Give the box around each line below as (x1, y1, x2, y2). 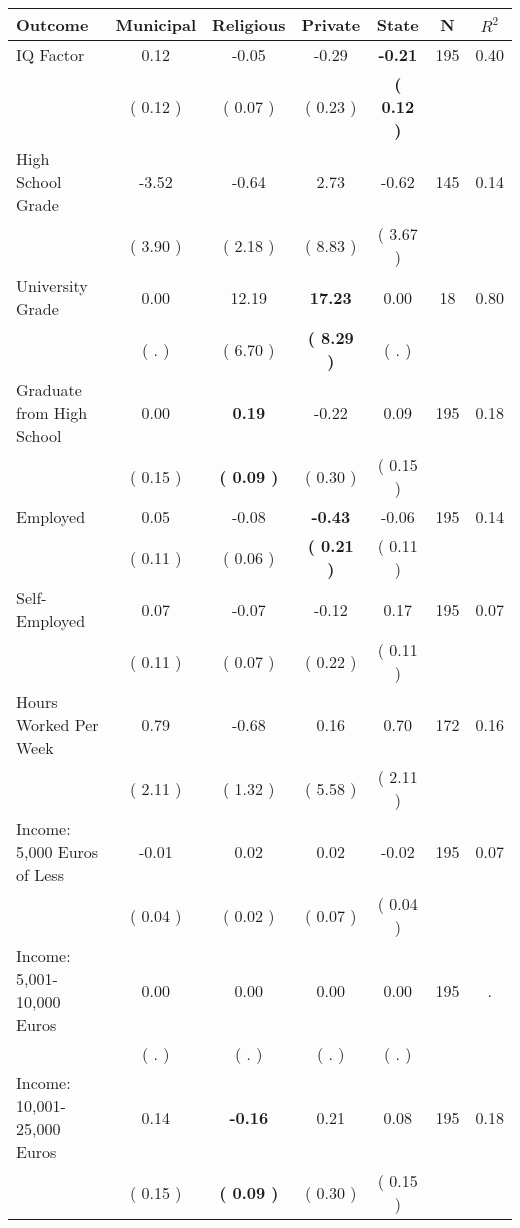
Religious (212, 13, 286, 36)
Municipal (115, 13, 197, 36)
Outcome (16, 13, 89, 36)
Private (301, 13, 361, 36)
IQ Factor (16, 43, 85, 66)
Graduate (16, 378, 82, 401)
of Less (16, 863, 64, 886)
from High (16, 401, 88, 424)
